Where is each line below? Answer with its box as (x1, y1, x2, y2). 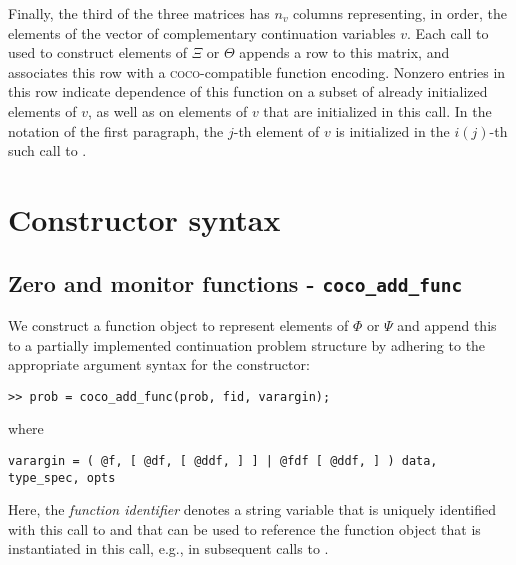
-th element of (233, 120, 320, 141)
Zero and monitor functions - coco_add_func (8, 267, 463, 298)
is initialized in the (335, 120, 450, 141)
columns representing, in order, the (293, 3, 507, 23)
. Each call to (407, 22, 489, 43)
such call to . (8, 140, 87, 161)
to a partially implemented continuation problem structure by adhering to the (8, 334, 486, 355)
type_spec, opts (8, 470, 116, 485)
